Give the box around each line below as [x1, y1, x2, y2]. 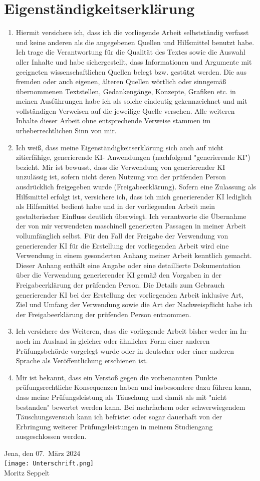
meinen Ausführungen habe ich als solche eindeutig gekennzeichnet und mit [16, 96, 247, 106]
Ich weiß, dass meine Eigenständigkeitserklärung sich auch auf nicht [16, 142, 223, 152]
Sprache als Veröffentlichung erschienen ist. [16, 355, 148, 366]
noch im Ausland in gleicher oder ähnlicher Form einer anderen [16, 335, 210, 346]
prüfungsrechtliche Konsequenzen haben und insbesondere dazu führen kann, [16, 382, 252, 392]
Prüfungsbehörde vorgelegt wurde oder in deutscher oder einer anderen [16, 345, 234, 356]
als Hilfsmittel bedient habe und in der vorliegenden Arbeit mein [16, 201, 215, 211]
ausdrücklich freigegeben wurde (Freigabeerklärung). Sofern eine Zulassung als [16, 181, 256, 192]
